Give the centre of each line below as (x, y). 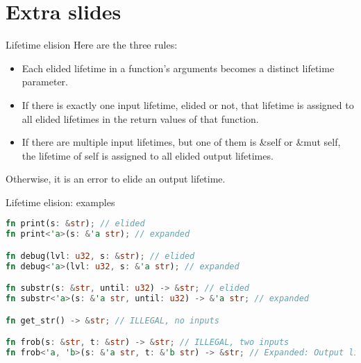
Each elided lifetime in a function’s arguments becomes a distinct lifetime (178, 68)
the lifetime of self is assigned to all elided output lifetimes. (148, 155)
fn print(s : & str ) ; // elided (75, 224)
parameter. (45, 82)
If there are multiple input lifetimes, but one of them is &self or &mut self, (181, 142)
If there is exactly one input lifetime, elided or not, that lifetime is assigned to (188, 104)
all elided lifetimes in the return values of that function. (140, 118)
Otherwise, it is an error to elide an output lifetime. (116, 179)
